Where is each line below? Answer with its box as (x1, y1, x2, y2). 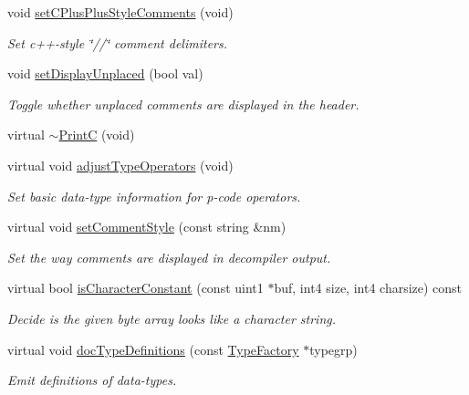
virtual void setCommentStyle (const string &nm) (7, 217, 287, 236)
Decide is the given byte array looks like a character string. (7, 308, 337, 327)
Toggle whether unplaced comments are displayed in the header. (7, 94, 360, 113)
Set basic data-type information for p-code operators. (7, 186, 301, 205)
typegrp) (309, 339, 358, 359)
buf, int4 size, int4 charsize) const (274, 278, 463, 297)
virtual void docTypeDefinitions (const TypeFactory (7, 339, 299, 359)
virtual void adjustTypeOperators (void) (7, 155, 234, 174)
